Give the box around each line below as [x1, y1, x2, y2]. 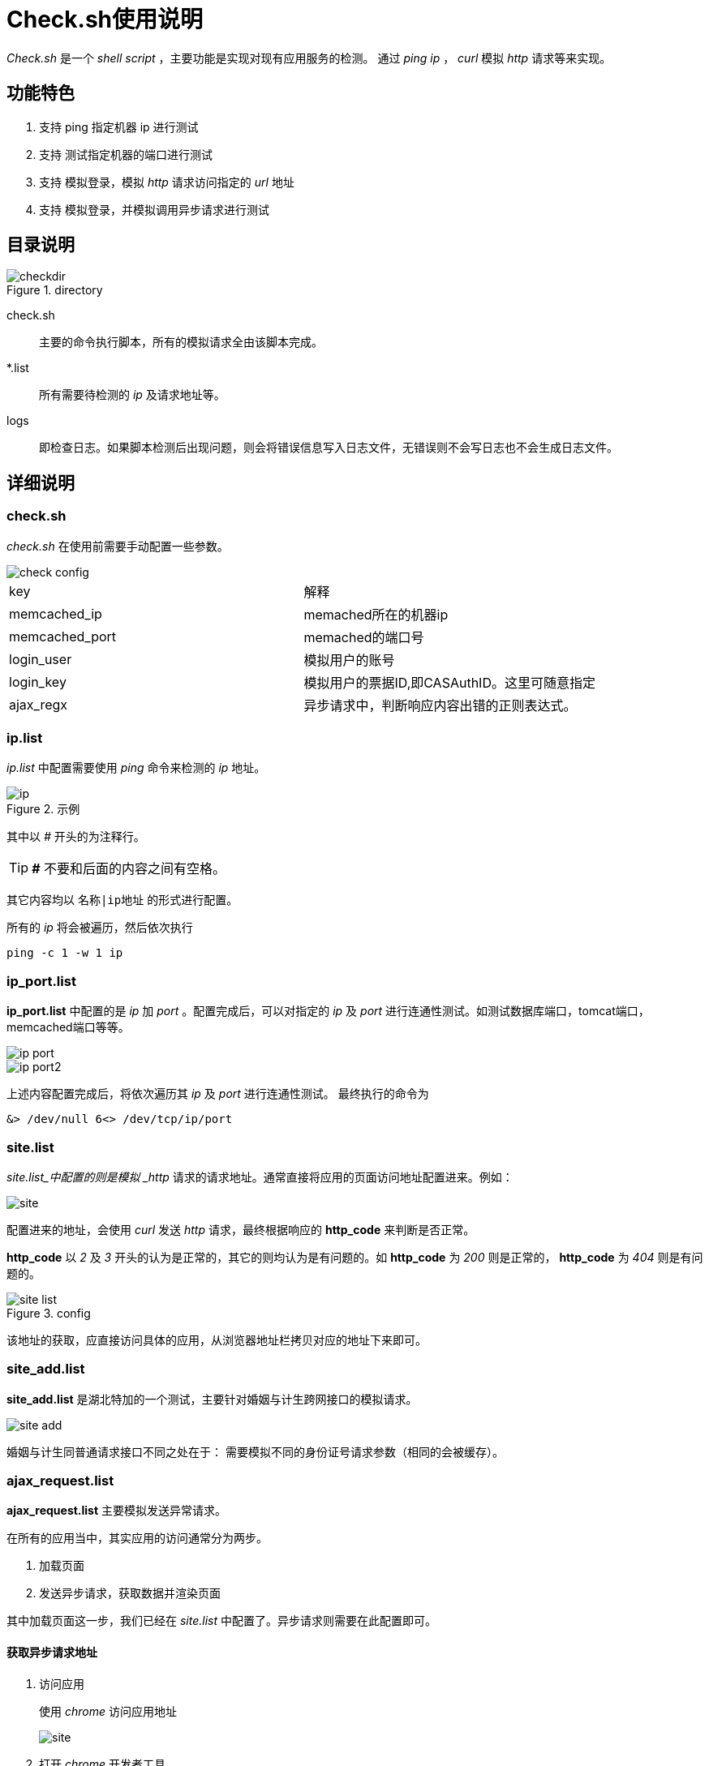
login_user [9, 650, 72, 667]
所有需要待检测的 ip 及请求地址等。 [39, 388, 226, 402]
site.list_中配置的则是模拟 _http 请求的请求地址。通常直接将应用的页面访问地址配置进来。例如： [6, 1169, 513, 1184]
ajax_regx [9, 696, 68, 713]
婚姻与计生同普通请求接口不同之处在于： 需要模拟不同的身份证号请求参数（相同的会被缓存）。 [6, 1444, 504, 1459]
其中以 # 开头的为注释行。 [6, 829, 145, 844]
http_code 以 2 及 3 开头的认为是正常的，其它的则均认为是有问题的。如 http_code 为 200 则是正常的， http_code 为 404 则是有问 [6, 1249, 703, 1264]
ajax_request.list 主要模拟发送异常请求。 [6, 1503, 227, 1518]
